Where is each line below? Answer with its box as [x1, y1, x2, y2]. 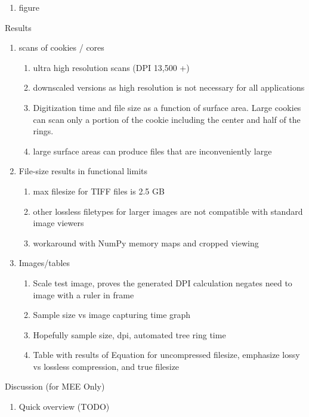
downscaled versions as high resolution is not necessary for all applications [33, 81, 305, 94]
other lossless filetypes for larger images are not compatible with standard [33, 205, 303, 217]
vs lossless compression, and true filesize [33, 360, 180, 372]
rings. [33, 125, 54, 137]
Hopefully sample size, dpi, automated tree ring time [33, 328, 226, 341]
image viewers [33, 217, 84, 229]
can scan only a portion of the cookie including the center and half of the [33, 113, 301, 125]
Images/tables [18, 257, 70, 269]
